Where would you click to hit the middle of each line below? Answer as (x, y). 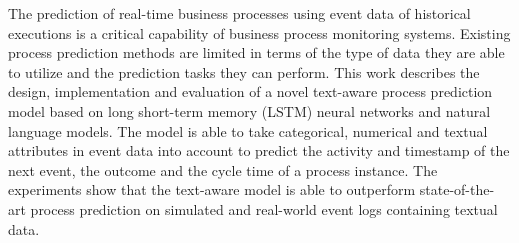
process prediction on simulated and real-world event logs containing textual (264, 208)
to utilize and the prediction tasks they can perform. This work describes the (244, 71)
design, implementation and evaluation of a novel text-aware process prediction (250, 91)
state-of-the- (457, 189)
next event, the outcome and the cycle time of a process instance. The (223, 169)
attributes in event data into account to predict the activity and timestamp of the (259, 150)
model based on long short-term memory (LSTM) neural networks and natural (249, 110)
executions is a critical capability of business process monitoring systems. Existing (259, 32)
